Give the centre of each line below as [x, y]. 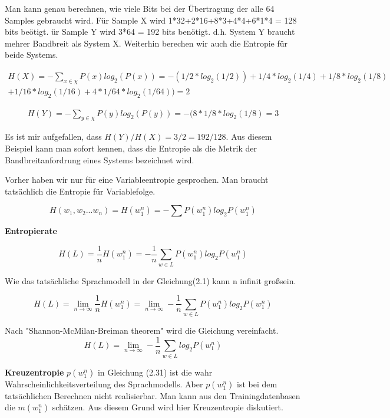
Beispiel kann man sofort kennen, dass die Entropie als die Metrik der [131, 148]
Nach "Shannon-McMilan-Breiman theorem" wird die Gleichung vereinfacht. [142, 330]
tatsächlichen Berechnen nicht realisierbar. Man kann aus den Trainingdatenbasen [153, 395]
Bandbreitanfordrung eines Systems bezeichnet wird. [100, 159]
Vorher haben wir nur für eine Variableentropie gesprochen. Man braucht [137, 180]
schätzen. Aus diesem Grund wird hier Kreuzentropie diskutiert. [168, 407]
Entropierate [31, 231]
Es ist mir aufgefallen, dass [53, 136]
